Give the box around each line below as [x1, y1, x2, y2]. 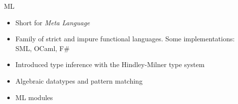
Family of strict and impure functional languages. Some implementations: [15, 34, 235, 44]
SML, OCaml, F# [15, 43, 70, 53]
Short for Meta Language [15, 17, 90, 27]
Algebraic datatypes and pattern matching [15, 75, 143, 86]
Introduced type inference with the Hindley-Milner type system [15, 59, 205, 69]
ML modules [15, 92, 53, 102]
